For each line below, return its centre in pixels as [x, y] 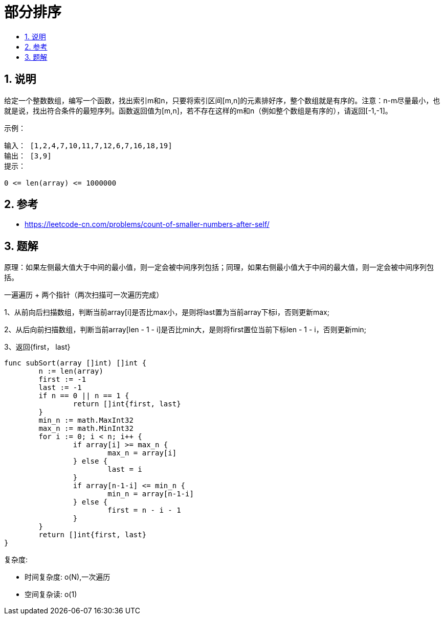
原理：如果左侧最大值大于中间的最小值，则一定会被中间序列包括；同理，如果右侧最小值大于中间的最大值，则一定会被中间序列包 [219, 267]
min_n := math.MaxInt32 [86, 420]
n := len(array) [71, 371]
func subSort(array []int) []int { [75, 363]
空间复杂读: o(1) [51, 594]
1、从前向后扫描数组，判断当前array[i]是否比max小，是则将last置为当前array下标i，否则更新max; [167, 312]
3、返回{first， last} [37, 347]
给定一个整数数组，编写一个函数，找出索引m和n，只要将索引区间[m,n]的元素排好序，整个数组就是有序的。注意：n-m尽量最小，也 [222, 100]
